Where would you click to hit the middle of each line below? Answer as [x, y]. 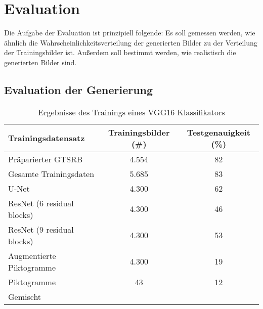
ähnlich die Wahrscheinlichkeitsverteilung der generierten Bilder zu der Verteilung [131, 42]
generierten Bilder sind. [40, 62]
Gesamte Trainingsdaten [51, 173]
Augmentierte [32, 255]
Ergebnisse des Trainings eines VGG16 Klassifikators [131, 112]
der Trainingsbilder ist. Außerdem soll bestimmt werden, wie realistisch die [120, 52]
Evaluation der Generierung [79, 89]
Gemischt [25, 296]
